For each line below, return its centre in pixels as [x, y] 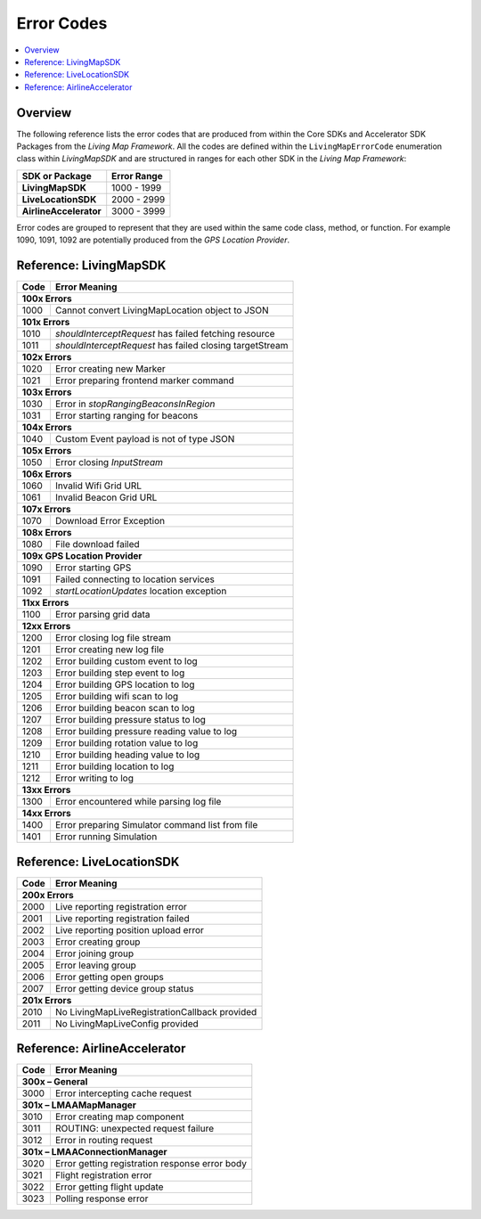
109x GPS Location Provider [82, 556]
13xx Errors [46, 790]
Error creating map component [119, 1117]
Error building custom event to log [126, 661]
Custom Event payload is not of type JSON [145, 439]
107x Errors [46, 510]
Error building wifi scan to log [117, 697]
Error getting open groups [110, 977]
